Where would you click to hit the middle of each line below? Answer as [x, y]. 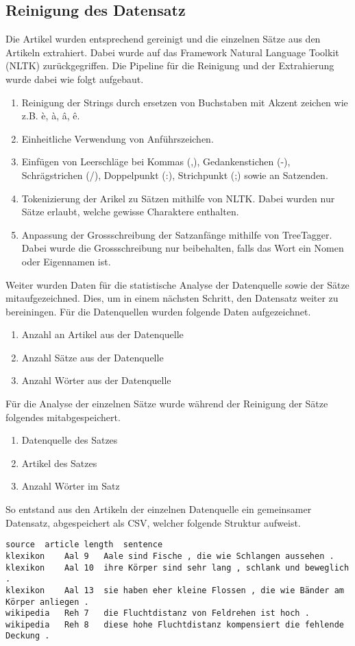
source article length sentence [84, 545]
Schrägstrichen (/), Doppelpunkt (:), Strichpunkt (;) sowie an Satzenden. [175, 175]
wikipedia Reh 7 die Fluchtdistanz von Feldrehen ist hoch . [158, 613]
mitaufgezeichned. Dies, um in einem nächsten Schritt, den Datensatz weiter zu [172, 298]
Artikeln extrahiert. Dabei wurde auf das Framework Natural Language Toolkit [172, 52]
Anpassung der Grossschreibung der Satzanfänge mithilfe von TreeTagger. [177, 234]
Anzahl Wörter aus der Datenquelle [96, 380]
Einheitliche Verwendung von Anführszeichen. [118, 138]
